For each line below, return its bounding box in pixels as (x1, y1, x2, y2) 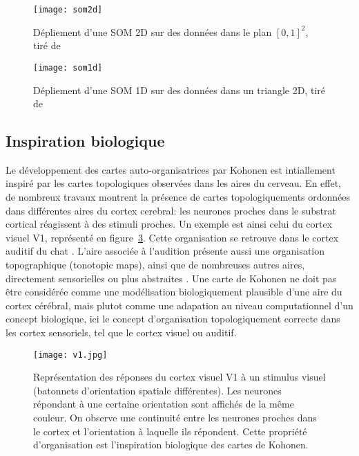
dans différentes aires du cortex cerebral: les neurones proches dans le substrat (6, 203, 336, 217)
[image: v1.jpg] (33, 349, 108, 360)
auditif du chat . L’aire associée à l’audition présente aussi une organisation (6, 244, 325, 258)
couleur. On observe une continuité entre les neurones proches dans (33, 410, 317, 425)
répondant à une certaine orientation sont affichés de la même (33, 396, 294, 411)
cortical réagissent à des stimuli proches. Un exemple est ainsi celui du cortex (6, 217, 333, 231)
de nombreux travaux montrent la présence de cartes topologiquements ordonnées (6, 190, 351, 204)
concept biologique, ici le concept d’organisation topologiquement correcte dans (6, 311, 340, 326)
